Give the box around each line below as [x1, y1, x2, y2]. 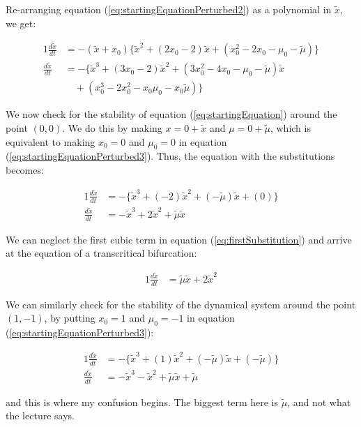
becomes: [6, 163, 44, 177]
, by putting [44, 310, 95, 325]
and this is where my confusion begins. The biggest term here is [6, 394, 278, 409]
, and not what [287, 394, 351, 409]
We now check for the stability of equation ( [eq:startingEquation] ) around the [6, 107, 337, 121]
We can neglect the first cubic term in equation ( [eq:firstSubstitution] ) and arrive [6, 232, 352, 246]
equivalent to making [6, 134, 95, 149]
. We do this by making [62, 121, 162, 135]
